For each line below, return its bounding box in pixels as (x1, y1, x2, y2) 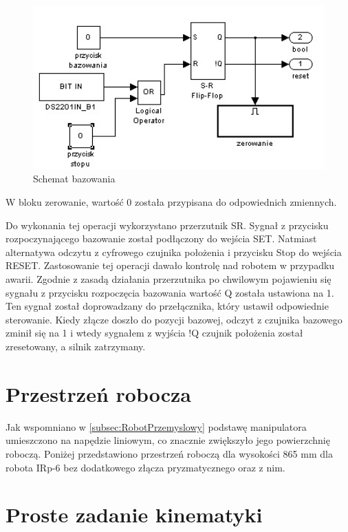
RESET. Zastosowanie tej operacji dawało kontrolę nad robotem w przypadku (6, 258, 335, 273)
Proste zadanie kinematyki (6, 500, 263, 529)
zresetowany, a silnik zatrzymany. (6, 339, 146, 353)
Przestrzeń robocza (6, 379, 191, 407)
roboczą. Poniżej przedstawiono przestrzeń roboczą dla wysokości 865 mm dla (6, 446, 333, 460)
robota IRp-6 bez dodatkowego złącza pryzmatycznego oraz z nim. (6, 460, 285, 474)
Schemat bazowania (33, 171, 116, 186)
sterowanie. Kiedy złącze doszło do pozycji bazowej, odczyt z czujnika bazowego (6, 312, 342, 326)
